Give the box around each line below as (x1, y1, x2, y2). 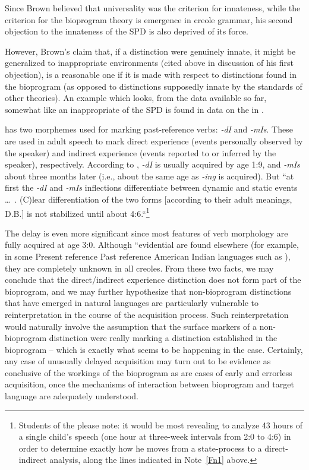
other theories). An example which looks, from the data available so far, (5, 92, 267, 104)
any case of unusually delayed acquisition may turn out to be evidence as (5, 355, 271, 367)
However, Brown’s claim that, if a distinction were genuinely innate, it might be (5, 45, 296, 57)
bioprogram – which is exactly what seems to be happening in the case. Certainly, (5, 343, 303, 355)
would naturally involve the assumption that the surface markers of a (5, 320, 257, 332)
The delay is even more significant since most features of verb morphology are (5, 226, 288, 239)
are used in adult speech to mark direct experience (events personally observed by (5, 134, 303, 147)
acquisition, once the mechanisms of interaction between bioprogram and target (5, 378, 294, 390)
